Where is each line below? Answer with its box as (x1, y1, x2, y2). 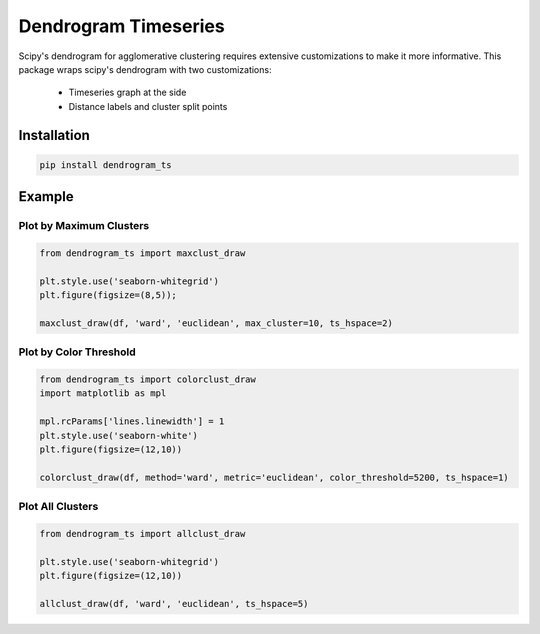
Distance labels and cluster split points (68, 100, 228, 112)
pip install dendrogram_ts (39, 159, 172, 170)
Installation (18, 126, 90, 144)
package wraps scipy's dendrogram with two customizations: (18, 63, 272, 75)
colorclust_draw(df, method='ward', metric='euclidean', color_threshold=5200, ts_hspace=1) (39, 471, 509, 483)
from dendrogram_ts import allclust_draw (39, 528, 246, 539)
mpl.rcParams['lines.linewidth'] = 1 (39, 416, 225, 427)
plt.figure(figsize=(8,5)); (39, 290, 177, 301)
